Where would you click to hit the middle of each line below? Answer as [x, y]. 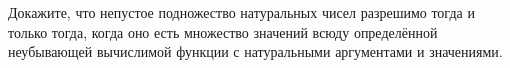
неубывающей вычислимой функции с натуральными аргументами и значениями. [255, 51]
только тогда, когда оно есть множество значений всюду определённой [223, 31]
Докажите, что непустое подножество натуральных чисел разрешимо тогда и [241, 12]
